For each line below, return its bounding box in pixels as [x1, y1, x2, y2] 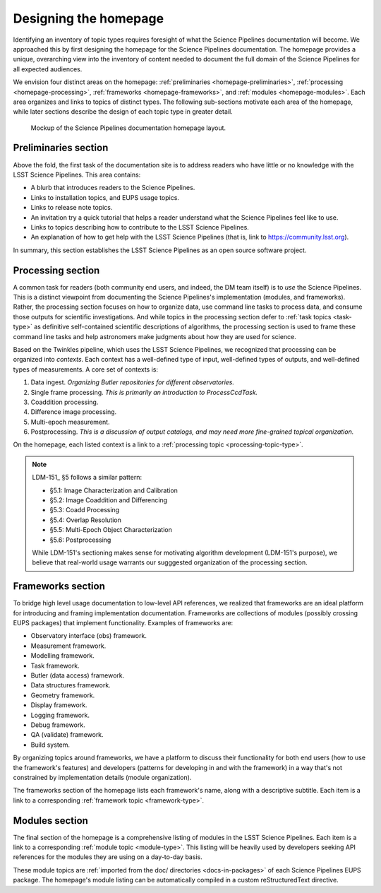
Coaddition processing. [30, 398, 99, 406]
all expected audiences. [13, 64, 83, 73]
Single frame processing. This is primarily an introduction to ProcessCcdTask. [30, 388, 258, 396]
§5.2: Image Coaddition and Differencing [49, 496, 168, 504]
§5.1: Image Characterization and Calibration [49, 486, 178, 495]
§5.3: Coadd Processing [49, 506, 120, 514]
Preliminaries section [13, 142, 109, 154]
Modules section [13, 815, 88, 827]
